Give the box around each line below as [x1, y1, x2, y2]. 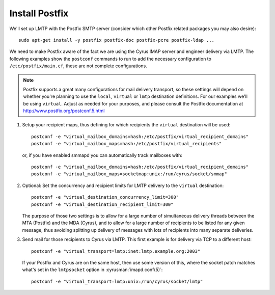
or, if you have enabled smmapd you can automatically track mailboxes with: [22, 152, 183, 158]
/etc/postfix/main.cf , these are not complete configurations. [9, 63, 147, 69]
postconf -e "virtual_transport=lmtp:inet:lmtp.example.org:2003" [31, 248, 201, 254]
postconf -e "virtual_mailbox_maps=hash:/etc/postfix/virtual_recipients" [31, 141, 222, 147]
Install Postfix [9, 8, 69, 19]
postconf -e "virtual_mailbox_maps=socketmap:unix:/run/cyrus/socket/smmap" [31, 171, 228, 177]
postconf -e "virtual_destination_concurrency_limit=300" [31, 194, 179, 200]
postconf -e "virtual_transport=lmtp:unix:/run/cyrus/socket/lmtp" [31, 278, 203, 284]
